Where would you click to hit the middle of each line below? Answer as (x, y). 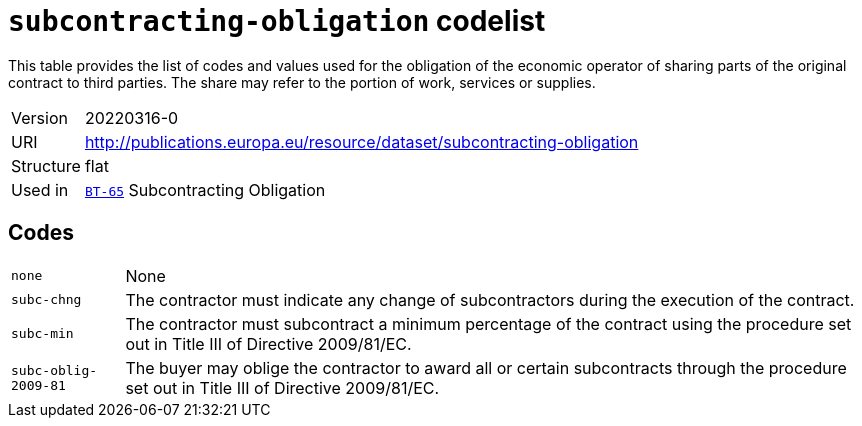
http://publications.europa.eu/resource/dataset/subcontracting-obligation (361, 141)
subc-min (42, 334)
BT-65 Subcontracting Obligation (205, 189)
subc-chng (46, 300)
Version (39, 117)
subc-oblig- (54, 370)
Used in (40, 189)
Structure (46, 165)
